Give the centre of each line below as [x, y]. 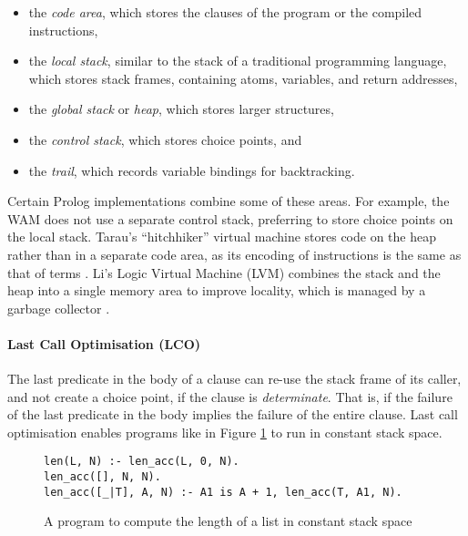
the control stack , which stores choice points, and [165, 139]
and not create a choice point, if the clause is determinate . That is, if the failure [230, 396]
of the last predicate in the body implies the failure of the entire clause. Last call [233, 414]
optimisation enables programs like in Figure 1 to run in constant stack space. [225, 432]
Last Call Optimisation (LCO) [104, 343]
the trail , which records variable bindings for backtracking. [192, 170]
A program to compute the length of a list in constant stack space [228, 521]
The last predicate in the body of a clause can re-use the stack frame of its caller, [234, 379]
